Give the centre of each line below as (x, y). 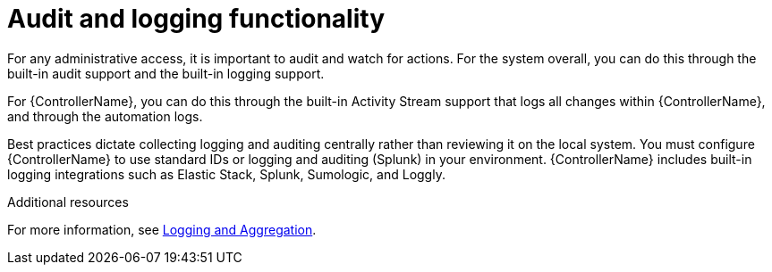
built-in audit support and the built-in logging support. (166, 73)
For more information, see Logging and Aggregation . (162, 229)
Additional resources (68, 202)
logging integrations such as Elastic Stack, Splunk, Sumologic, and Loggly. (226, 174)
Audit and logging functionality (196, 19)
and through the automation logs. (105, 116)
